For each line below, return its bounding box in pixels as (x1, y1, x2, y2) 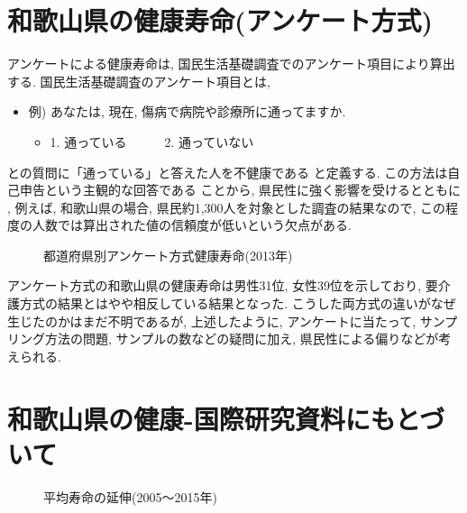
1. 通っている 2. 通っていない (50, 132, 254, 151)
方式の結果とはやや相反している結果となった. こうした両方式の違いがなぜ (19, 294, 456, 313)
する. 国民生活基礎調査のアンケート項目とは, (7, 71, 270, 90)
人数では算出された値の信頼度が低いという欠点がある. (32, 215, 352, 234)
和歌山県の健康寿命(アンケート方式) (7, 2, 433, 39)
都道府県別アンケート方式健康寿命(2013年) (43, 245, 293, 264)
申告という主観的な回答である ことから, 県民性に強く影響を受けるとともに (19, 180, 462, 199)
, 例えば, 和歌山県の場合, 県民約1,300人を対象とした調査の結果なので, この (7, 197, 446, 216)
